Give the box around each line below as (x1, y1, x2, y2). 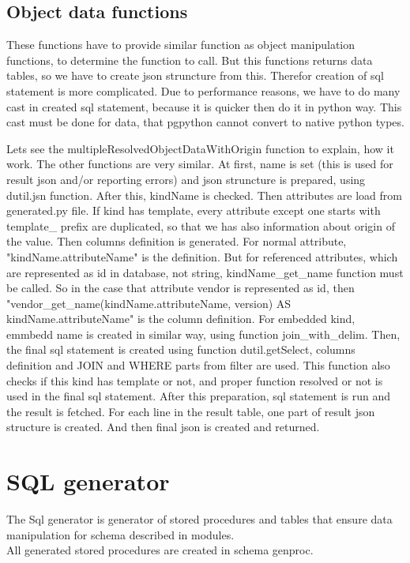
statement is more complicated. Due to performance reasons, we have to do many (6, 82, 401, 99)
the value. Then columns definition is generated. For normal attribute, (6, 233, 347, 250)
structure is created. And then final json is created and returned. (6, 418, 320, 435)
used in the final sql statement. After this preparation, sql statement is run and (6, 388, 391, 404)
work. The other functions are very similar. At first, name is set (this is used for (6, 156, 393, 172)
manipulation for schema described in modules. (6, 526, 235, 542)
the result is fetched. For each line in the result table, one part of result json (6, 403, 375, 419)
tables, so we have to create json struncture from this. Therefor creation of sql (6, 67, 384, 84)
